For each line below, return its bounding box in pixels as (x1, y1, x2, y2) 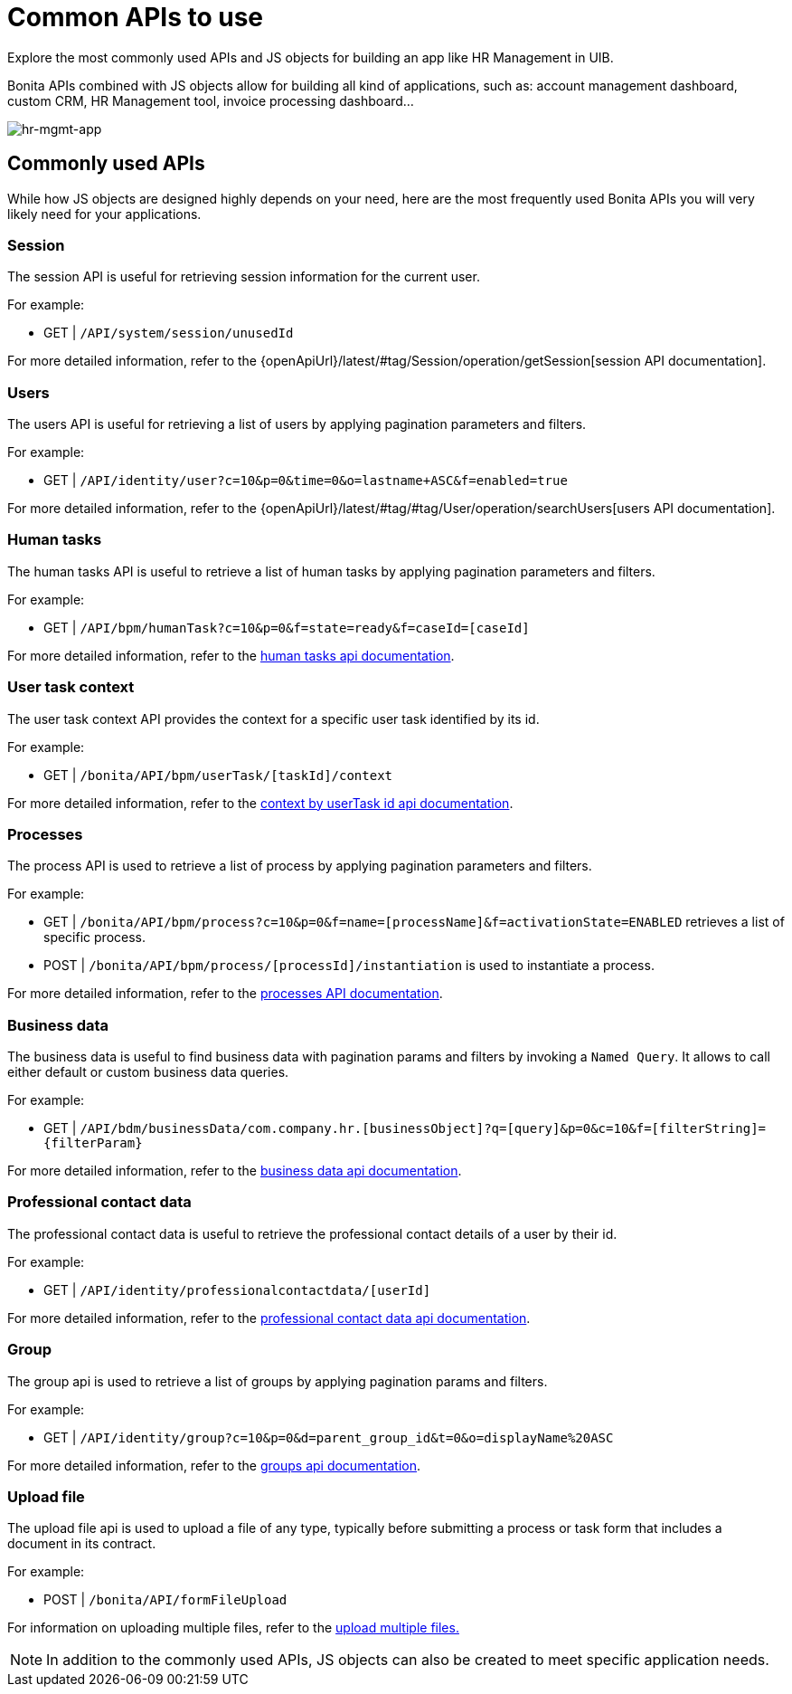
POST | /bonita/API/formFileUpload (43, 1592, 288, 1608)
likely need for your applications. (7, 205, 202, 222)
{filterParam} (43, 1136, 143, 1151)
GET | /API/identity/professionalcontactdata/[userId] (43, 1281, 431, 1298)
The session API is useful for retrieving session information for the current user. (7, 269, 480, 285)
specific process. (43, 929, 146, 946)
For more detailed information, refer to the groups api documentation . (7, 1457, 421, 1473)
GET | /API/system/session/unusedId (43, 325, 294, 341)
